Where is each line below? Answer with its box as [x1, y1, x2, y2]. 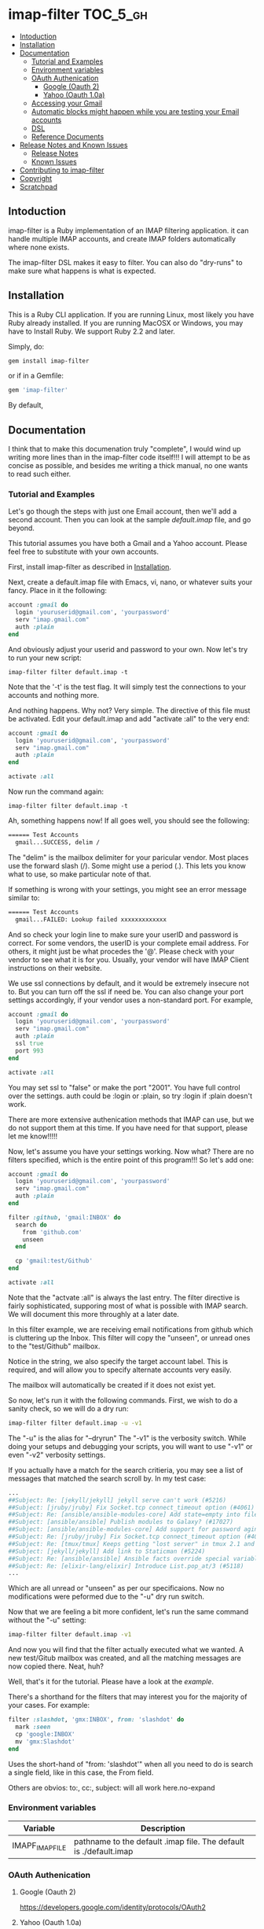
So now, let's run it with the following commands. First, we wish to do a [8, 1395, 238, 1405]
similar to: [8, 893, 40, 902]
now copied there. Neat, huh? [8, 1662, 104, 1671]
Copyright [19, 173, 53, 183]
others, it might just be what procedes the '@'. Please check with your [8, 946, 235, 956]
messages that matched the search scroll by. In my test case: [8, 1473, 207, 1483]
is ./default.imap [73, 1846, 134, 1857]
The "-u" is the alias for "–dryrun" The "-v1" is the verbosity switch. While [8, 1433, 247, 1443]
